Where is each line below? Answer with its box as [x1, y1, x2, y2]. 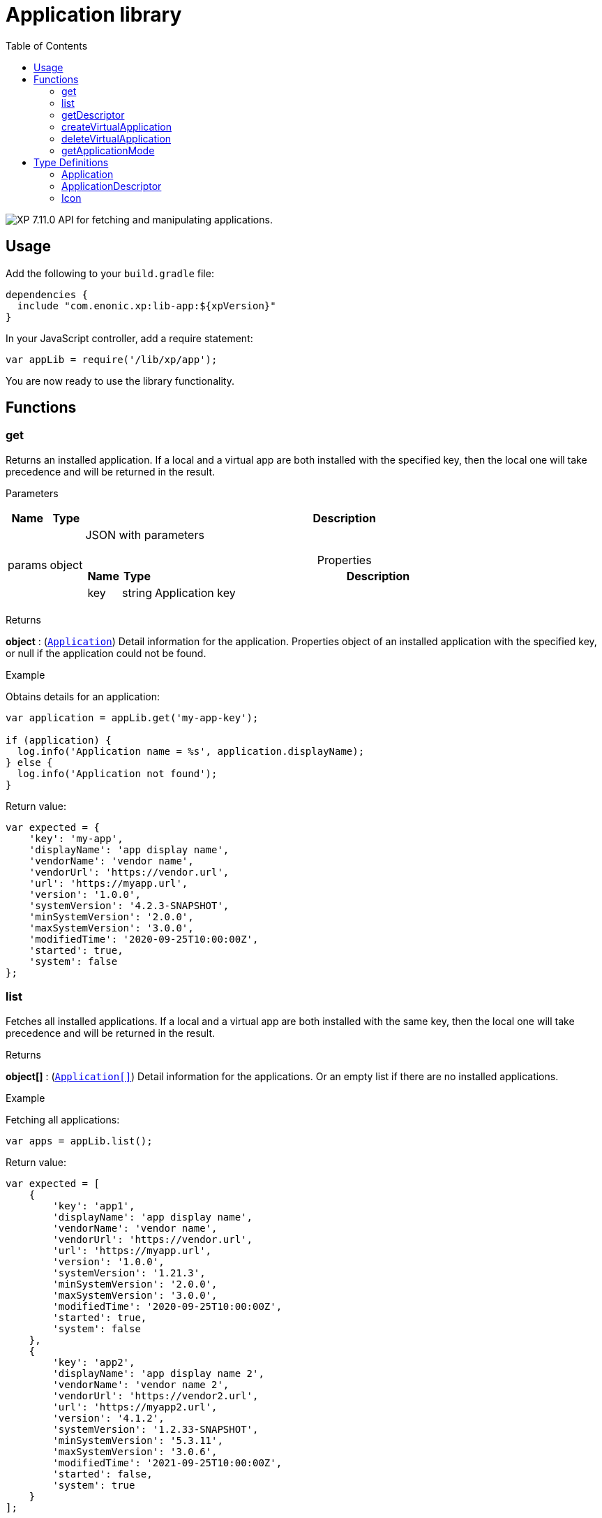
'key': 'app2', [52, 1356, 135, 1368]
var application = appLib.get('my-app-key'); [6, 712, 259, 723]
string [122, 585, 152, 600]
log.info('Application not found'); [17, 767, 218, 779]
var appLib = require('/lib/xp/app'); [6, 353, 218, 365]
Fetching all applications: [6, 1113, 120, 1126]
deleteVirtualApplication [61, 132, 172, 145]
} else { [6, 756, 53, 768]
